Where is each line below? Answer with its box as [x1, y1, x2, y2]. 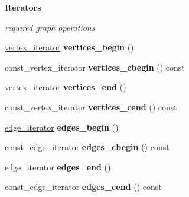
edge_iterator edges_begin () [5, 120, 119, 133]
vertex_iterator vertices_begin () [5, 41, 134, 53]
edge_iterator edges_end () [5, 160, 111, 173]
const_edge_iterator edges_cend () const [5, 180, 162, 193]
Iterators [5, 1, 41, 13]
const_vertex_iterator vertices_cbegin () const [5, 61, 185, 73]
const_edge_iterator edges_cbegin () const [5, 141, 170, 153]
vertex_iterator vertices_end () [5, 81, 126, 93]
